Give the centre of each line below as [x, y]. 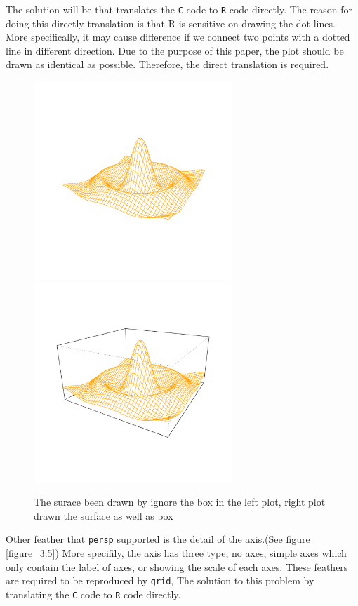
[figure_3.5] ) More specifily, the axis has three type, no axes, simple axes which [176, 552]
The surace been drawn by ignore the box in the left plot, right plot [180, 502]
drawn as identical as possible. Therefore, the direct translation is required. [167, 64]
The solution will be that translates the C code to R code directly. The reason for [179, 9]
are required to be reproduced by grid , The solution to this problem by [160, 580]
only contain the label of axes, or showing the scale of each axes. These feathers [177, 566]
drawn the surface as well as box [104, 515]
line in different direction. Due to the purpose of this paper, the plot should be [175, 50]
